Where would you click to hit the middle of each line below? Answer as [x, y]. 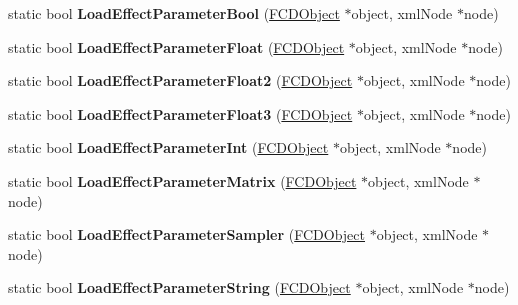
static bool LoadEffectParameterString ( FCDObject [179, 287]
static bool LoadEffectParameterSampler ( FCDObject [187, 234]
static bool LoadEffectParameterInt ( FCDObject [168, 147]
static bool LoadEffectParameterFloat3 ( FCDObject [180, 113]
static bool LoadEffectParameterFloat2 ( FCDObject [180, 80]
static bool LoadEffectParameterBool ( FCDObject [174, 13]
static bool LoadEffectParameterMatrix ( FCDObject [182, 180]
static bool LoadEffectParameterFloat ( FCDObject [176, 46]
